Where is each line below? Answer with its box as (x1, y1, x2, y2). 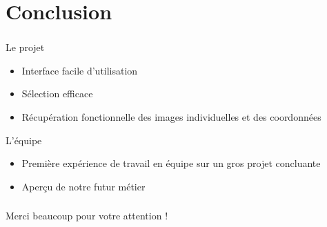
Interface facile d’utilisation (21, 63, 138, 77)
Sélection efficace (21, 86, 93, 101)
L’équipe (6, 132, 42, 147)
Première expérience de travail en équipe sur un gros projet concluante (21, 156, 321, 170)
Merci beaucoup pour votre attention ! (6, 208, 168, 223)
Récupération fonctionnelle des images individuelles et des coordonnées (21, 110, 321, 124)
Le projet (6, 40, 45, 55)
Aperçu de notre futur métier (21, 179, 146, 193)
